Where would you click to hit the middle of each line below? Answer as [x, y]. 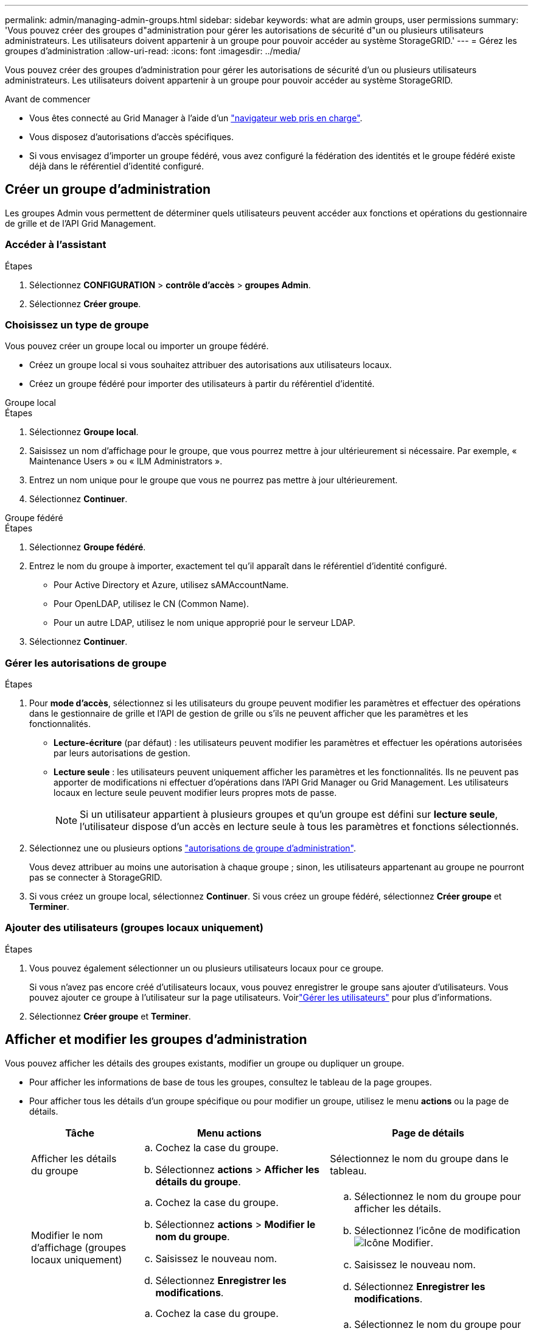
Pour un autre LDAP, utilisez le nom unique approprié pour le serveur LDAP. [204, 623]
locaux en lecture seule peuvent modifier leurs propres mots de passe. [195, 793]
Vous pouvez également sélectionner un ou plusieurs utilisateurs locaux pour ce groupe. [207, 968]
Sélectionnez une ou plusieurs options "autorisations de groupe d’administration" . [193, 848]
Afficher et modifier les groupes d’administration [156, 1040]
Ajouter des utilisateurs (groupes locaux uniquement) [134, 928]
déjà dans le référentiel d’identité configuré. [117, 166]
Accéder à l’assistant [56, 245]
